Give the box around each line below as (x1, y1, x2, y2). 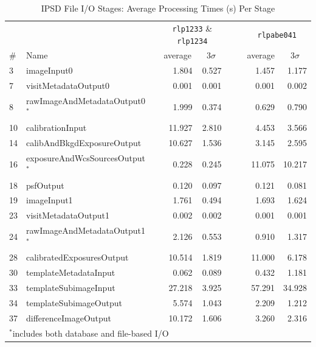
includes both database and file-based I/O (12, 326, 169, 339)
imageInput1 (26, 194, 73, 206)
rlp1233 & (172, 21, 213, 34)
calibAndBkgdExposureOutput (26, 136, 142, 149)
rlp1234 (177, 37, 208, 46)
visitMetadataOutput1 (26, 209, 110, 222)
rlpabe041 (257, 30, 297, 40)
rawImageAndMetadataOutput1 (26, 224, 146, 237)
